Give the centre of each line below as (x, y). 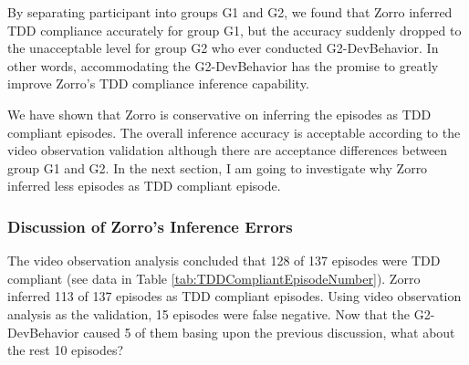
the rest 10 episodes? (66, 350)
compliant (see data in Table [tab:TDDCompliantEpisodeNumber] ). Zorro (214, 278)
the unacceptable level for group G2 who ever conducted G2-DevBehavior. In (223, 48)
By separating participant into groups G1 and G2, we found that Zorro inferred (230, 12)
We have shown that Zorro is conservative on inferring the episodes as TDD (219, 114)
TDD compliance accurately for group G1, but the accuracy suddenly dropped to (234, 30)
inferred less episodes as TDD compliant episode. (144, 186)
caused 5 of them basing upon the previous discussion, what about (269, 332)
